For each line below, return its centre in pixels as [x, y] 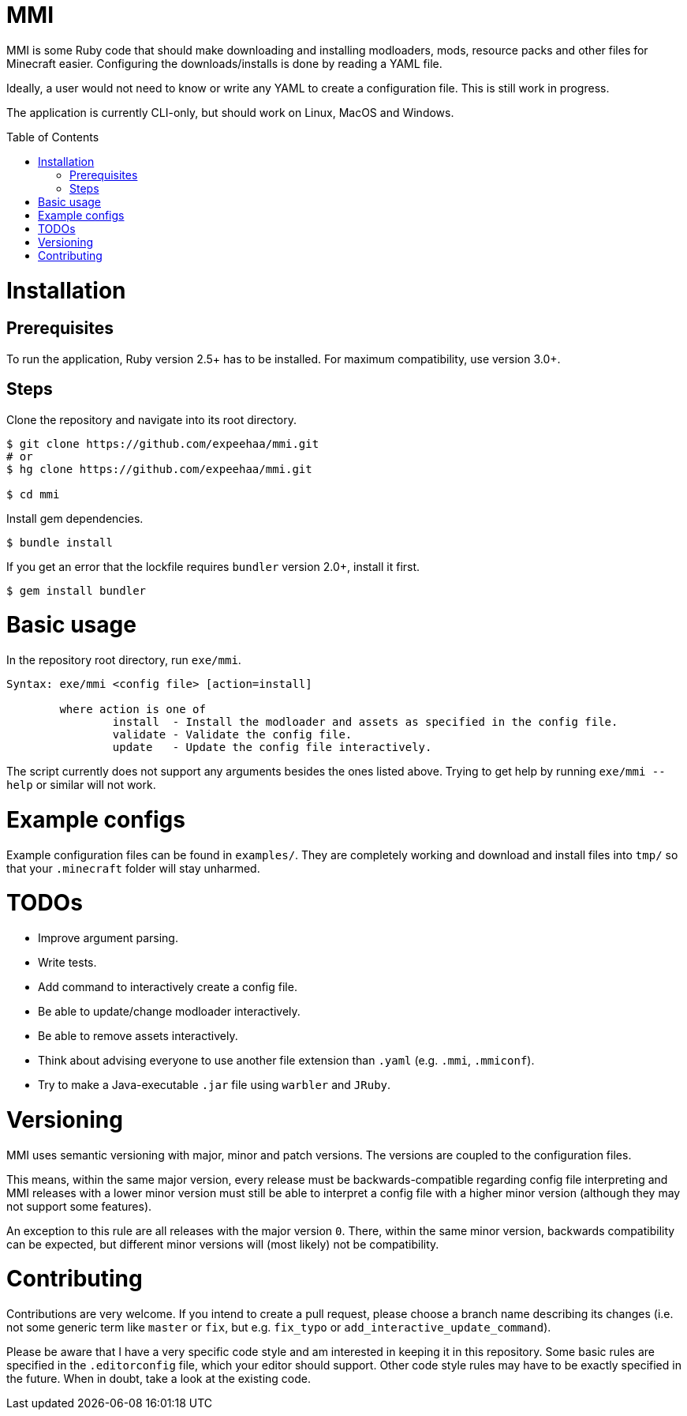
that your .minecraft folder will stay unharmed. [133, 868]
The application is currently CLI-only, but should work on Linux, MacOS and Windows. [230, 112]
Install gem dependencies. [75, 518]
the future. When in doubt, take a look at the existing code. [159, 1379]
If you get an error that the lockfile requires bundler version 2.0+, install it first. [213, 566]
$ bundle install [60, 542]
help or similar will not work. [81, 785]
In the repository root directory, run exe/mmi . [124, 660]
